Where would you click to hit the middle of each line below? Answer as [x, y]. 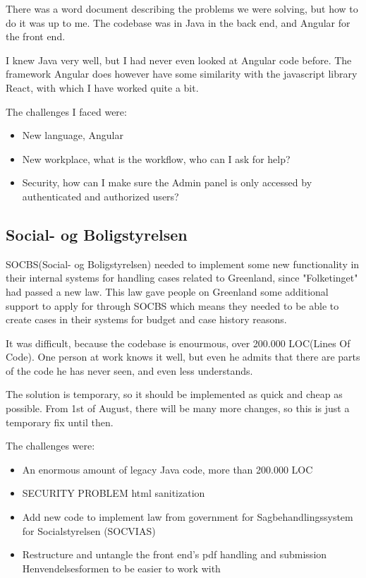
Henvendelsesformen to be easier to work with [121, 568]
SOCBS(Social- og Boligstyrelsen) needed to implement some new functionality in [183, 264]
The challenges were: [50, 446]
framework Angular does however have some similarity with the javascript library [182, 74]
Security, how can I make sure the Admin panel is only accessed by [167, 182]
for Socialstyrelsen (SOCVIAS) [89, 530]
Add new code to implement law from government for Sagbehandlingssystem [188, 517]
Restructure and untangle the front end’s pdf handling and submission [175, 554]
